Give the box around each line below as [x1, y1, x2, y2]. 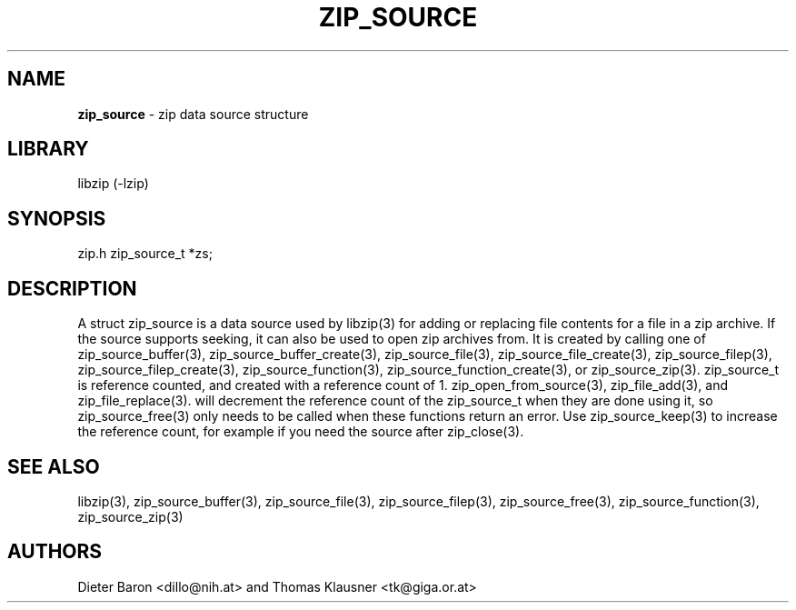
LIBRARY [7, 137, 89, 161]
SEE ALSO [7, 455, 100, 478]
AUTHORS [7, 540, 103, 564]
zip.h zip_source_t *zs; [77, 245, 213, 262]
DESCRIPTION [7, 276, 137, 300]
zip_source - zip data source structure [77, 105, 309, 122]
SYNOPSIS [7, 206, 106, 230]
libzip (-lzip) [77, 175, 149, 192]
